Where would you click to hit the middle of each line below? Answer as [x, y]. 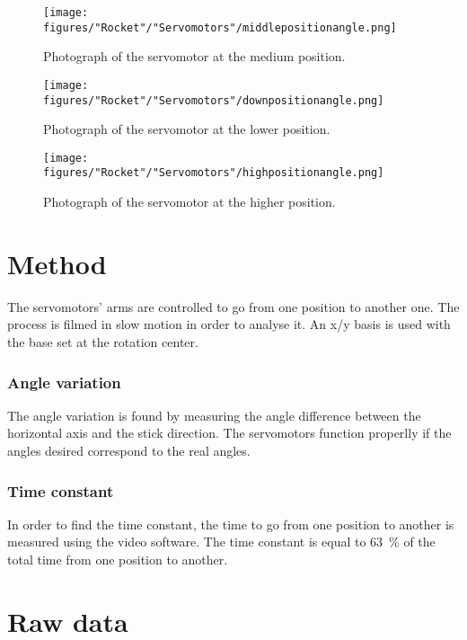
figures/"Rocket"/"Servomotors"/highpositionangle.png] [214, 173]
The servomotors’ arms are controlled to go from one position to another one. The [233, 306]
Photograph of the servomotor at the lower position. [187, 129]
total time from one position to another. [118, 560]
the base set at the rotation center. [103, 342]
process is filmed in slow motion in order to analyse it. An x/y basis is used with [229, 324]
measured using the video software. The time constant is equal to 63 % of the [221, 542]
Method [57, 263]
